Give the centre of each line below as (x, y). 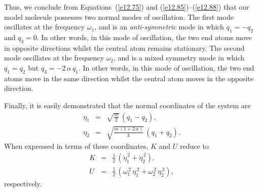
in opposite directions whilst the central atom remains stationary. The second (124, 47)
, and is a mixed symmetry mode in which (179, 58)
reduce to (194, 146)
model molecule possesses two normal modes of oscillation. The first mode (119, 17)
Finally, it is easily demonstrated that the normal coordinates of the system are (127, 105)
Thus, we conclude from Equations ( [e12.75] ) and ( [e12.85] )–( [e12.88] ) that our (127, 7)
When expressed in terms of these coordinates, (76, 146)
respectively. (23, 183)
